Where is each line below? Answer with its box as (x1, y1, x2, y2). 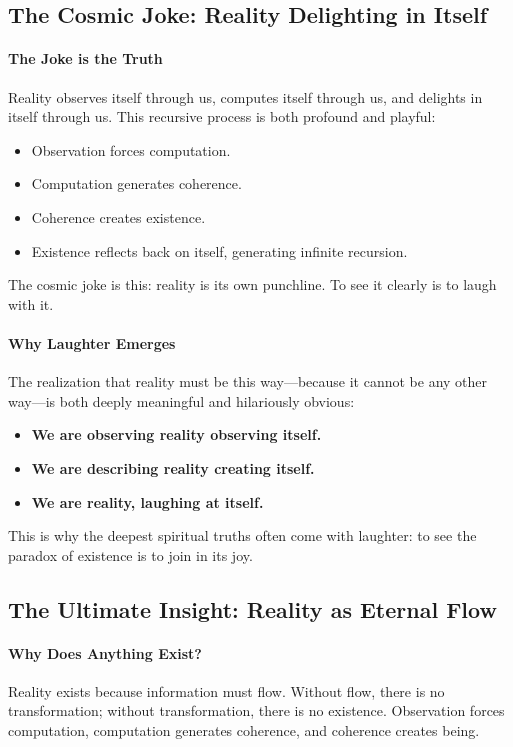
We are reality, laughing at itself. (31, 491, 264, 512)
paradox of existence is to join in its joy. (8, 544, 253, 565)
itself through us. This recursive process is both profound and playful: (8, 106, 436, 127)
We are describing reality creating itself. (31, 457, 315, 478)
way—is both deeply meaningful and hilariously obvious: (8, 390, 355, 411)
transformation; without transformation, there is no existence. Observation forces (8, 700, 505, 721)
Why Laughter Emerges (8, 332, 176, 353)
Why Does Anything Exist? (8, 642, 202, 663)
